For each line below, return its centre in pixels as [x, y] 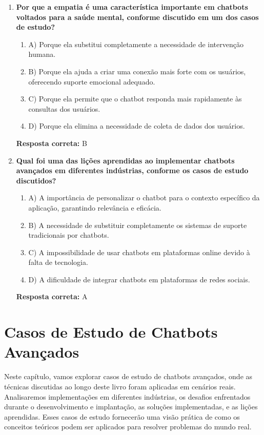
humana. [42, 54]
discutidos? [36, 180]
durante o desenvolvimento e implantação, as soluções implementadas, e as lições [131, 407]
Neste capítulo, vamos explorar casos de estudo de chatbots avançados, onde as [128, 376]
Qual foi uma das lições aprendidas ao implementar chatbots [125, 160]
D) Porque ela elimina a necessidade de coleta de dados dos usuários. [137, 126]
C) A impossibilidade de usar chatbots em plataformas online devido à [139, 252]
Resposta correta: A [52, 296]
